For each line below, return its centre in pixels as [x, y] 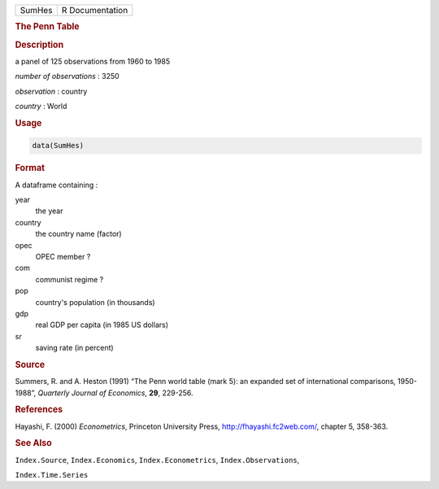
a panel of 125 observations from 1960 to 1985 [93, 61]
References [39, 409]
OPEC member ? [63, 256]
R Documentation [95, 10]
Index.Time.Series [52, 475]
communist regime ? [70, 279]
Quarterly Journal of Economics [91, 393]
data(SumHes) [58, 146]
